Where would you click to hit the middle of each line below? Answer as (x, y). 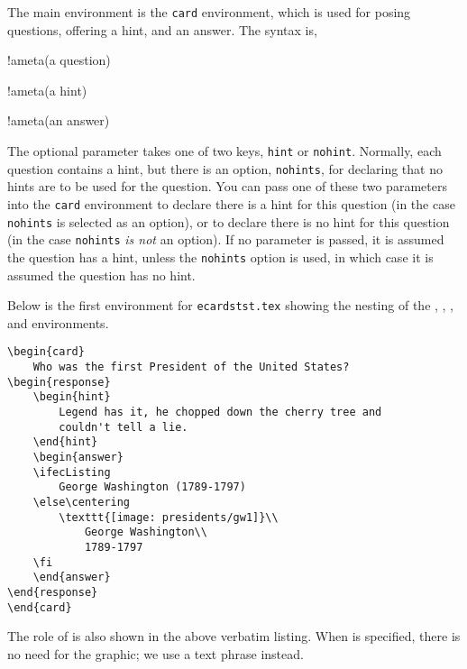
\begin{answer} (78, 457)
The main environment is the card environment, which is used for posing (209, 12)
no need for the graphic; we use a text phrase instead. (156, 653)
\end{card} (40, 607)
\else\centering (82, 502)
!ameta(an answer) (59, 120)
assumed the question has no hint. (101, 275)
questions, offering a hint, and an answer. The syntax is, (162, 29)
